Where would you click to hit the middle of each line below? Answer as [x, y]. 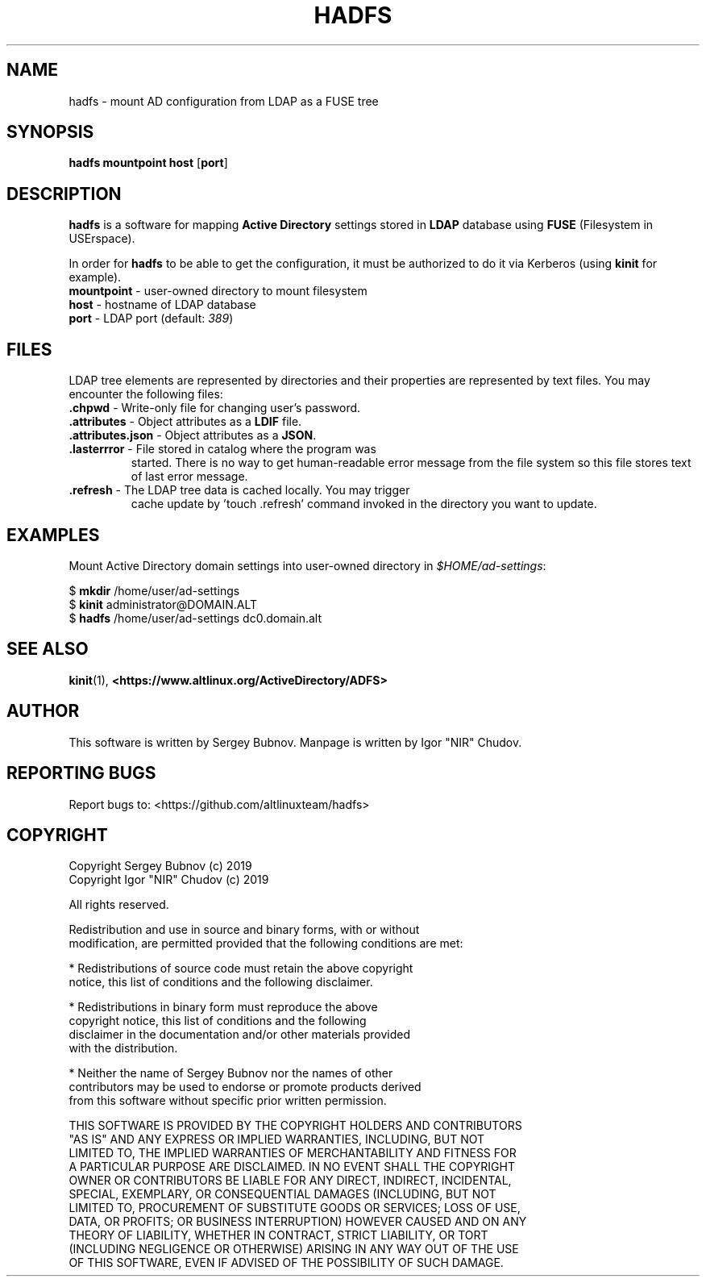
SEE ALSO [48, 649]
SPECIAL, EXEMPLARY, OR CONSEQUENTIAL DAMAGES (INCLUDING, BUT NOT [282, 1194]
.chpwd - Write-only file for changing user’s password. [215, 408]
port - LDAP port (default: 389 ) [151, 319]
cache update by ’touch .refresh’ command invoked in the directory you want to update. [364, 504]
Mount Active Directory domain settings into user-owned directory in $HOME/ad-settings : [307, 565]
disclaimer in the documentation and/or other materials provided [239, 1035]
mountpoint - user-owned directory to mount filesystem [218, 291]
